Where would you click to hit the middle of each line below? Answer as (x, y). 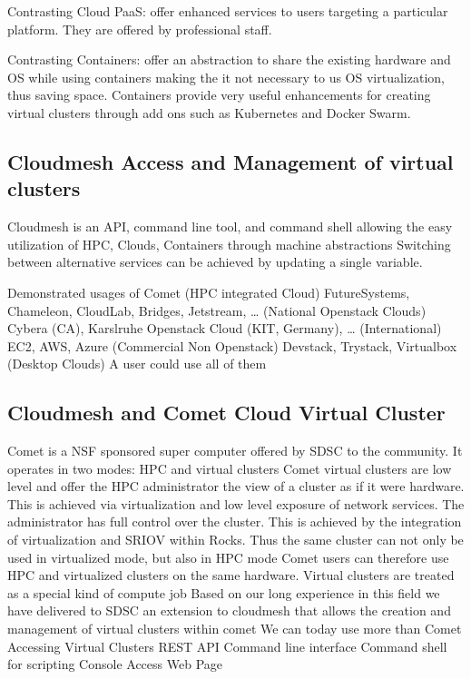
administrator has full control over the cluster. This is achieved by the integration (235, 522)
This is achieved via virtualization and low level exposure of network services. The (236, 503)
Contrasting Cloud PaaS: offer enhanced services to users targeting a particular (228, 11)
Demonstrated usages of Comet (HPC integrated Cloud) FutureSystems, (209, 292)
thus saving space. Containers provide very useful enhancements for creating (219, 95)
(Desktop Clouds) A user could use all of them (137, 364)
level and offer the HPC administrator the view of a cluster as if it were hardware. (236, 486)
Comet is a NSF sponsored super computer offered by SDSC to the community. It (235, 451)
